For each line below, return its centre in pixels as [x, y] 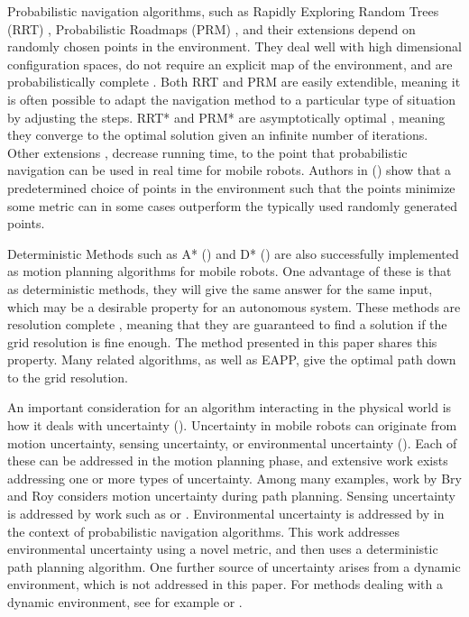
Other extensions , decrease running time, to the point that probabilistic [207, 152]
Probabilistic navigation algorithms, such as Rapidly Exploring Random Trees [223, 11]
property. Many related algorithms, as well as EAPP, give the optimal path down [232, 359]
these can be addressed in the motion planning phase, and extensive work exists [228, 460]
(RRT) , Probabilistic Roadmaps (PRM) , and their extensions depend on [212, 28]
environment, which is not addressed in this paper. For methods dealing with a [225, 584]
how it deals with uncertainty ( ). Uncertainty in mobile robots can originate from [232, 425]
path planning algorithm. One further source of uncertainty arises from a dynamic [234, 566]
